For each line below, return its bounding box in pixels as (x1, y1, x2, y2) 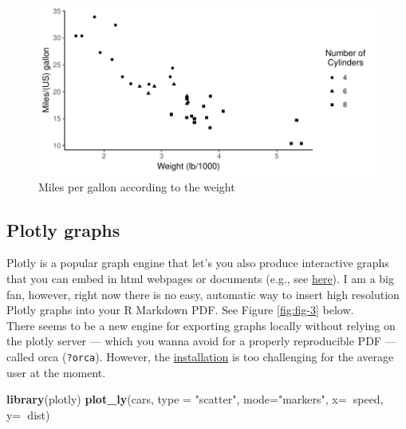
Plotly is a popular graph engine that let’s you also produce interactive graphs (6, 254, 389, 271)
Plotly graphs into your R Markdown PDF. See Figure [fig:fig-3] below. (6, 301, 354, 318)
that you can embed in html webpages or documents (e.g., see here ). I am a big (6, 270, 394, 286)
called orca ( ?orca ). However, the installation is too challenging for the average (6, 348, 394, 364)
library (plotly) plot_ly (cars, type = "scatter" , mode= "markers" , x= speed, (6, 391, 384, 407)
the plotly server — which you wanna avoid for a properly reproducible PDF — (6, 333, 396, 349)
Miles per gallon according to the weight (38, 178, 235, 195)
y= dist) (6, 406, 50, 423)
